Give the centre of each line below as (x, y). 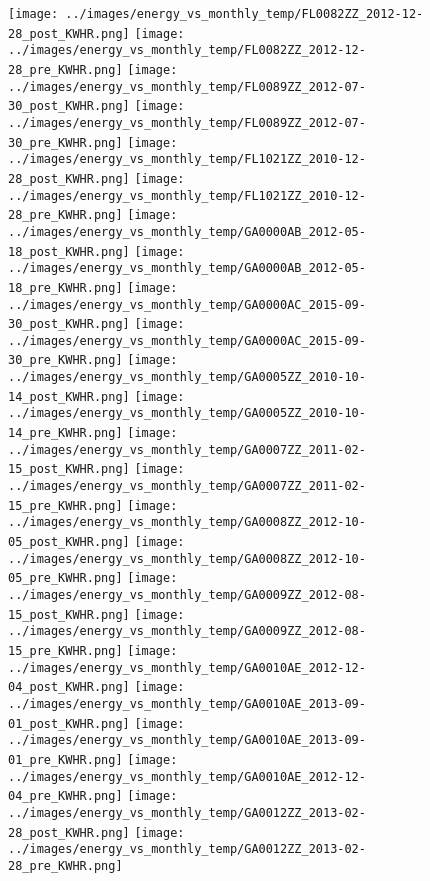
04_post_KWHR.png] (69, 687)
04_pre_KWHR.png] (65, 796)
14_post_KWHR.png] (69, 396)
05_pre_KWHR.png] (65, 578)
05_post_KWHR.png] (69, 542)
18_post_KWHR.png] (69, 251)
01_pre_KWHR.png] (65, 759)
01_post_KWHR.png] (69, 723)
